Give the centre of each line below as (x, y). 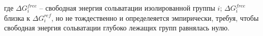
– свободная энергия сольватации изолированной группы (127, 8)
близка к (17, 17)
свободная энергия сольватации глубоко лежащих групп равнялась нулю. (117, 28)
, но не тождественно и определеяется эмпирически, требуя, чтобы (155, 17)
